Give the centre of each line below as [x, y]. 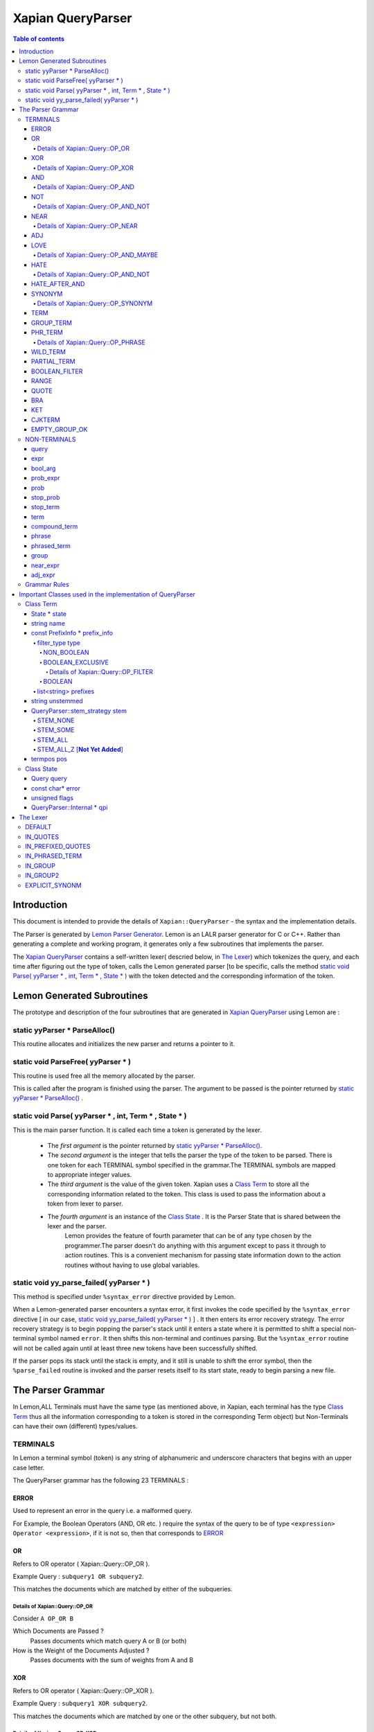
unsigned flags [53, 798]
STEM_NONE [56, 720]
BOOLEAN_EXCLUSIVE [76, 662]
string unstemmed [57, 701]
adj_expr [43, 575]
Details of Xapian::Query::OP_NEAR [87, 226]
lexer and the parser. [77, 1226]
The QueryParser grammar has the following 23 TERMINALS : [101, 1481]
